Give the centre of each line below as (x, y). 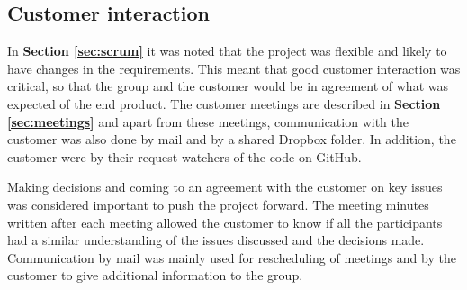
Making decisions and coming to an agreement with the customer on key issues (225, 187)
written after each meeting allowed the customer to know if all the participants (225, 222)
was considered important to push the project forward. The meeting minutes (218, 204)
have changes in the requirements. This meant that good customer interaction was (234, 68)
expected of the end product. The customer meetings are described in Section (224, 103)
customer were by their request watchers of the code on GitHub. (184, 156)
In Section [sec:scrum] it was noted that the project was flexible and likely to (227, 51)
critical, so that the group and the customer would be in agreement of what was (228, 86)
